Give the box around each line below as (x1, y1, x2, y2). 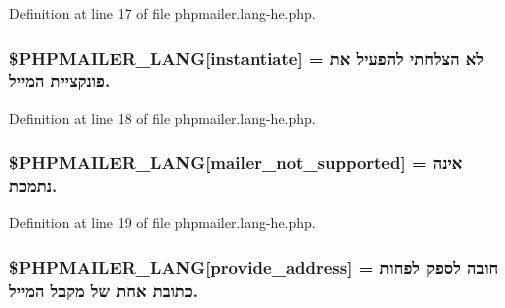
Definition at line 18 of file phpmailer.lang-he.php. (9, 107, 316, 128)
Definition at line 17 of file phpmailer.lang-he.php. (9, 3, 316, 23)
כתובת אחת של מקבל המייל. (9, 277, 199, 302)
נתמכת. (9, 173, 58, 198)
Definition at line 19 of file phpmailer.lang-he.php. (9, 212, 316, 233)
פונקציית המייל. (9, 68, 111, 93)
